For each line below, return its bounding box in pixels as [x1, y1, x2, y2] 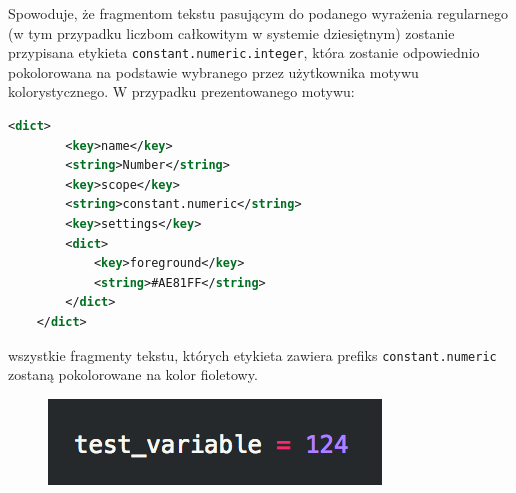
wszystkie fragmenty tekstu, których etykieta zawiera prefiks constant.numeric [8, 344, 497, 365]
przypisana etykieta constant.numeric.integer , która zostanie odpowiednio [8, 42, 480, 63]
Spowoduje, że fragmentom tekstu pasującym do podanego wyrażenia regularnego [8, 3, 509, 23]
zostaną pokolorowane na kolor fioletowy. [8, 364, 258, 385]
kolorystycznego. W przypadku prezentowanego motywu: [8, 81, 355, 102]
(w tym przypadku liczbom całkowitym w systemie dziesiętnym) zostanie [8, 22, 455, 43]
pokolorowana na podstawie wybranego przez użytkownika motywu [8, 61, 419, 82]
